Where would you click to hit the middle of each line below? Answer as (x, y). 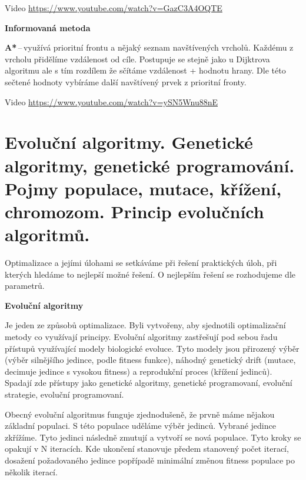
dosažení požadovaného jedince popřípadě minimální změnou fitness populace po (150, 460)
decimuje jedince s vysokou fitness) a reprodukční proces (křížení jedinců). (139, 371)
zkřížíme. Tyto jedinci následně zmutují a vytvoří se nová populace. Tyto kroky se (153, 437)
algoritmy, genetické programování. (150, 165)
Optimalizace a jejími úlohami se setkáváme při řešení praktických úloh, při (141, 263)
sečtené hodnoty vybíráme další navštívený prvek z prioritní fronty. (126, 81)
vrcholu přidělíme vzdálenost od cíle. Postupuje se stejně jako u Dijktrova (137, 59)
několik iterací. (31, 471)
